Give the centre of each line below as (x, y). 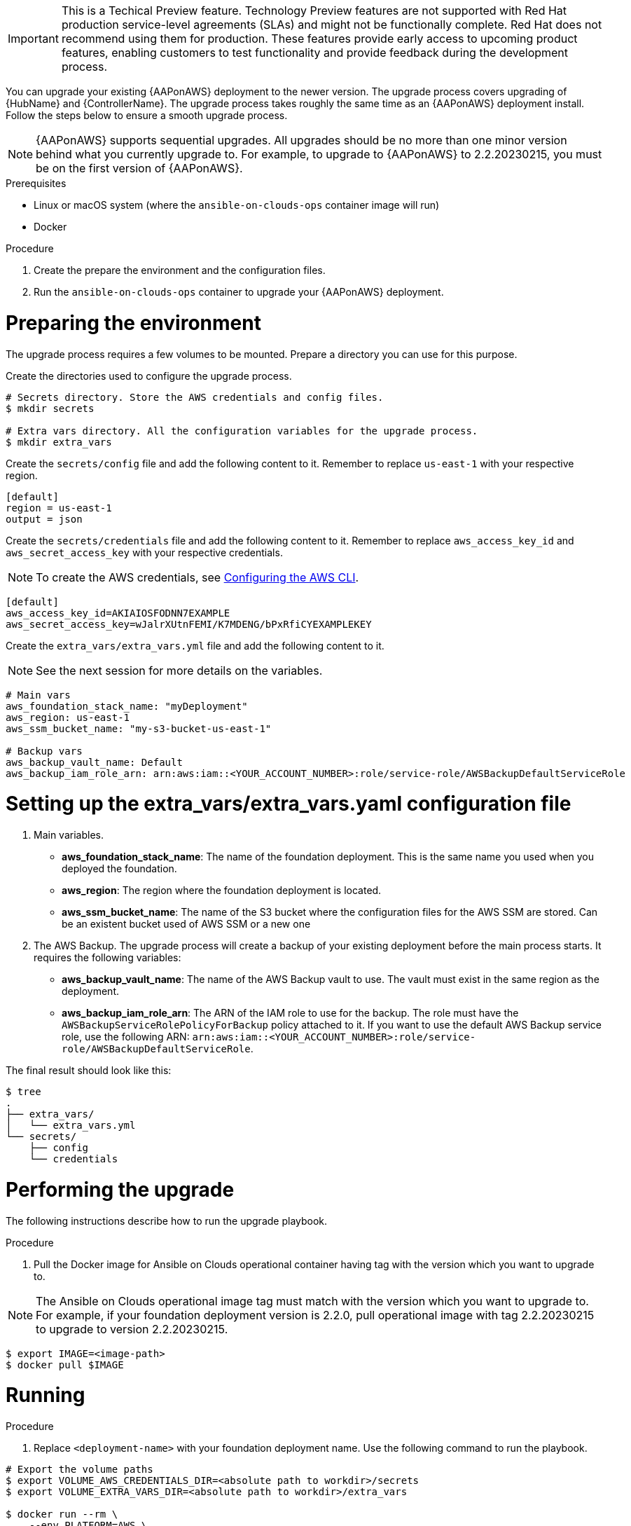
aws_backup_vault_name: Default (94, 762)
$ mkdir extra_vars (59, 442)
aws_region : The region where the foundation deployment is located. (222, 890)
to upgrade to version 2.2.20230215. (132, 1329)
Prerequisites (36, 183)
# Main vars (38, 695)
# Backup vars (44, 751)
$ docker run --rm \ (62, 1514)
